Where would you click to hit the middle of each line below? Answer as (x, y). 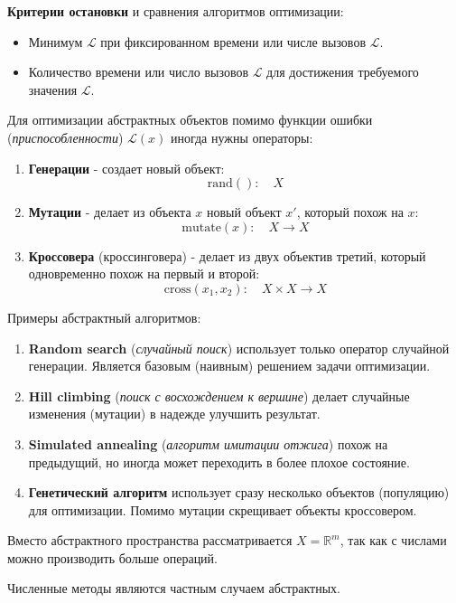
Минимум (56, 41)
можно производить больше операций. (112, 557)
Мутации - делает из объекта (110, 212)
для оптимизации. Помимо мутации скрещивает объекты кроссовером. (223, 509)
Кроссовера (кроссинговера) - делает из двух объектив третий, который (227, 255)
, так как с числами (393, 540)
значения (53, 89)
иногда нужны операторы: (242, 137)
